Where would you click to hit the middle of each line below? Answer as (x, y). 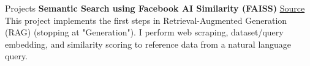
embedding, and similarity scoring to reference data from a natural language (148, 44)
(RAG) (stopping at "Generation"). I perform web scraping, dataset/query (144, 32)
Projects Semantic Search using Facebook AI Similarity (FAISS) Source (155, 8)
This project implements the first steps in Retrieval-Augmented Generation (146, 20)
